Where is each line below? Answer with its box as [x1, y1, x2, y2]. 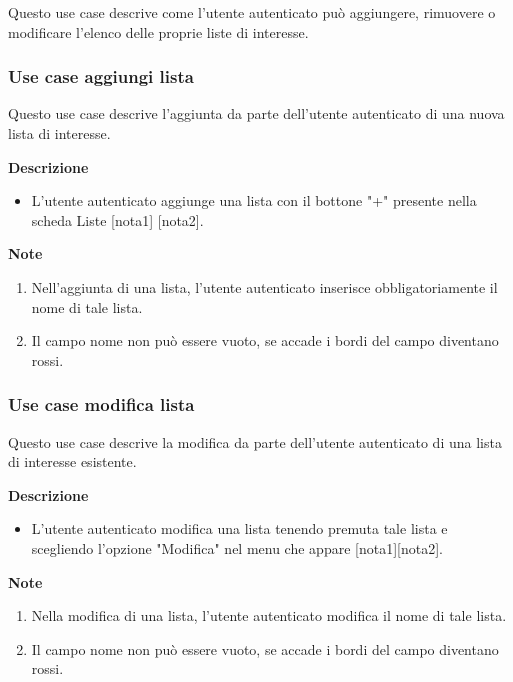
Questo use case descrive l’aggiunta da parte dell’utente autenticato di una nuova [8, 103, 505, 124]
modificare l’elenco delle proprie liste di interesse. [8, 21, 309, 42]
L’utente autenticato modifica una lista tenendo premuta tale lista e [31, 518, 448, 539]
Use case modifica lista [8, 392, 195, 417]
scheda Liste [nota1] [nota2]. [31, 209, 204, 230]
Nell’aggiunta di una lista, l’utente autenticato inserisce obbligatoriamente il [31, 276, 498, 297]
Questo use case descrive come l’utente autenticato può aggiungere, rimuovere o [8, 2, 496, 22]
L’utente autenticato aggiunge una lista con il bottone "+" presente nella [31, 190, 477, 211]
